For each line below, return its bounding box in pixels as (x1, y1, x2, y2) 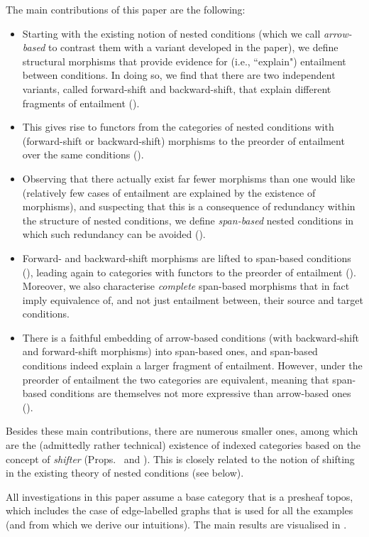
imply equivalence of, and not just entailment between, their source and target (22, 292, 363, 307)
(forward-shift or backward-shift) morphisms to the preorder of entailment (22, 133, 345, 148)
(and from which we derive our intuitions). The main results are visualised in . (6, 517, 347, 531)
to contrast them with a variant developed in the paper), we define (48, 40, 338, 55)
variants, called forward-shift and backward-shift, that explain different (22, 81, 331, 96)
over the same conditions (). (22, 147, 144, 162)
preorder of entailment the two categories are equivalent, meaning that (22, 371, 329, 386)
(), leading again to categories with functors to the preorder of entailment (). (22, 264, 356, 279)
